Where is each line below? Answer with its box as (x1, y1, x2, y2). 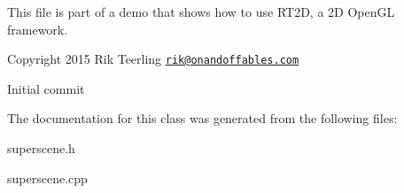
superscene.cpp (7, 168, 88, 187)
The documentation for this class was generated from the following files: (7, 109, 398, 127)
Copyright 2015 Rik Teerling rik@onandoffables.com (7, 50, 299, 68)
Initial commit (7, 79, 85, 97)
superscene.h (7, 139, 75, 158)
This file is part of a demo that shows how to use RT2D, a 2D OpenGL (7, 3, 395, 20)
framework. (7, 19, 68, 38)
